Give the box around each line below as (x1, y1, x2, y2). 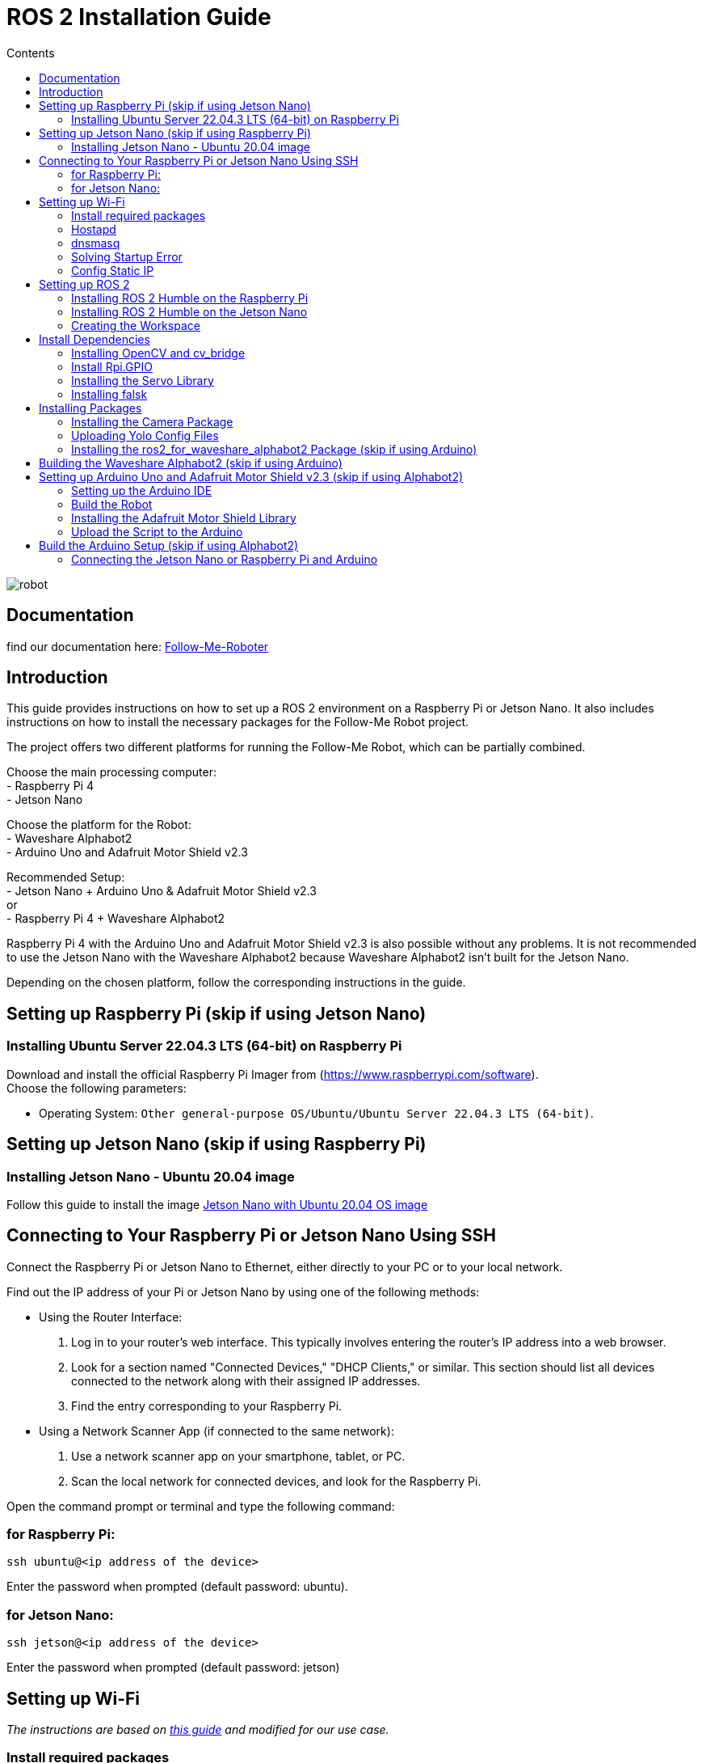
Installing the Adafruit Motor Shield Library (71, 510, 296, 525)
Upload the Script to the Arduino (71, 524, 243, 539)
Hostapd (71, 222, 116, 236)
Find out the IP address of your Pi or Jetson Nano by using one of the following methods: (6, 1284, 480, 1299)
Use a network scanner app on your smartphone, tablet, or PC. (71, 1448, 406, 1463)
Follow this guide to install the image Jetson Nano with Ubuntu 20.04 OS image (6, 1197, 428, 1211)
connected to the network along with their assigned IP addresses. (71, 1373, 421, 1388)
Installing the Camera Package (71, 414, 233, 429)
